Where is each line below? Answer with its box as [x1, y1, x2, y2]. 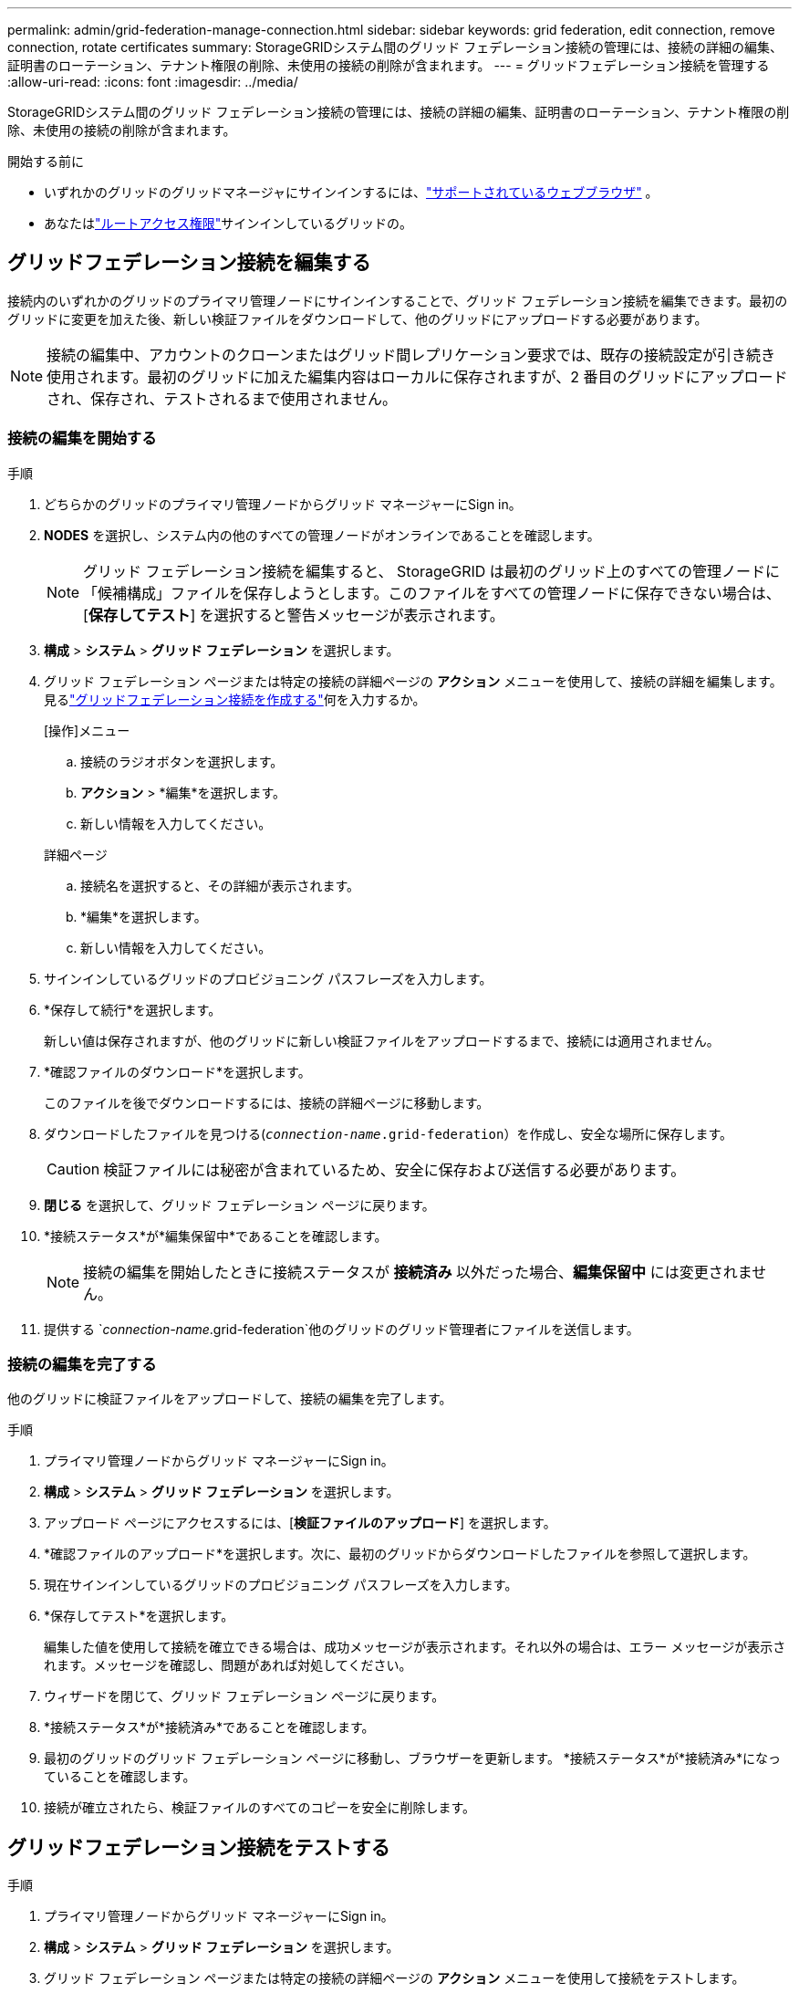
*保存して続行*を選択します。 [44, 1001, 222, 1017]
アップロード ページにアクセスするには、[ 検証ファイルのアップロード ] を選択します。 [44, 1515, 556, 1531]
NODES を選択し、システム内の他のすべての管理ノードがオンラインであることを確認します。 [44, 527, 600, 543]
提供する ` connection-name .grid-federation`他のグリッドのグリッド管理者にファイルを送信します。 [44, 1320, 639, 1337]
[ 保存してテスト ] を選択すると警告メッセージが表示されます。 [83, 605, 504, 624]
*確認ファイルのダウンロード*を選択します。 [44, 1063, 311, 1080]
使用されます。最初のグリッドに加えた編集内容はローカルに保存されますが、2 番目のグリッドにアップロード [47, 367, 788, 386]
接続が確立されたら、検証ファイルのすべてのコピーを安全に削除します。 [44, 1800, 476, 1816]
